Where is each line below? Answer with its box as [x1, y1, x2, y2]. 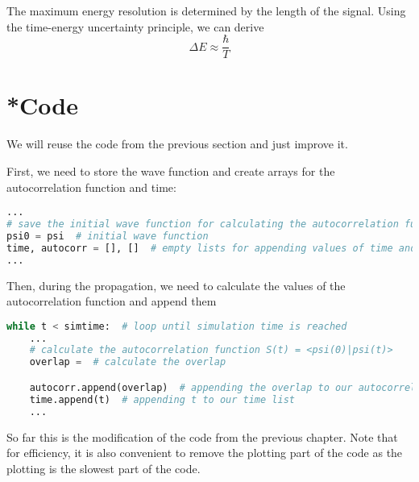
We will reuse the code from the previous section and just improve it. [6, 135, 348, 152]
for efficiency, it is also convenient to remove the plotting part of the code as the [6, 444, 403, 461]
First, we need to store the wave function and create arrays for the [6, 162, 335, 179]
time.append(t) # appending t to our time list [29, 393, 295, 405]
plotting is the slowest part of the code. [6, 459, 201, 476]
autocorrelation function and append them [6, 293, 217, 310]
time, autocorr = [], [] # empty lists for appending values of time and [6, 242, 417, 254]
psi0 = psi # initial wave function [6, 230, 209, 242]
